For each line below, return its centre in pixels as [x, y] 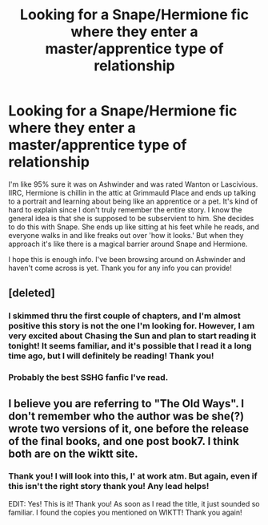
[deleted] [32, 293]
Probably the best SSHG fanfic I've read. [88, 378]
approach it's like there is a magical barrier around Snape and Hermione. [128, 244]
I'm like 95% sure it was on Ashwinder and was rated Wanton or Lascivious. [133, 184]
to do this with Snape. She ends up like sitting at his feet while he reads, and [134, 227]
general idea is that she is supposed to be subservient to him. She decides [131, 218]
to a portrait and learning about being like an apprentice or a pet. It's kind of [133, 201]
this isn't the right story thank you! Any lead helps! [109, 487]
